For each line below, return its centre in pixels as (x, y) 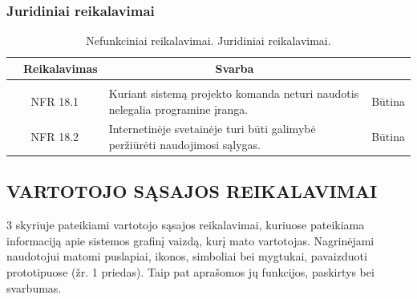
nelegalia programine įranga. (178, 109)
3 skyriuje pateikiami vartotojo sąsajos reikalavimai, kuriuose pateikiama (186, 225)
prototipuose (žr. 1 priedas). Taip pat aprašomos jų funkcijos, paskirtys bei (190, 272)
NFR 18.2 (55, 137)
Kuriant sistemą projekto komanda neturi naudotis (234, 93)
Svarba (235, 68)
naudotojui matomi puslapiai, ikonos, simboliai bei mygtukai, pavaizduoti (187, 256)
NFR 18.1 (55, 101)
